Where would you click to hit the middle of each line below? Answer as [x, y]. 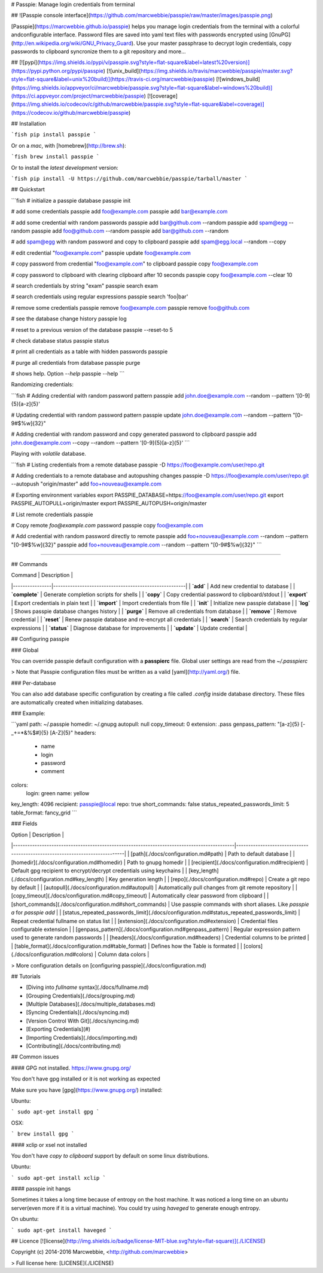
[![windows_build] [238, 79]
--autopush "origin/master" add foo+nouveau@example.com [86, 484]
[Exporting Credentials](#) [58, 1029]
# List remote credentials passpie [52, 514]
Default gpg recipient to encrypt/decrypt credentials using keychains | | [99, 871]
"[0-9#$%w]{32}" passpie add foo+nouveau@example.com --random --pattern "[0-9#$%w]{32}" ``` [137, 545]
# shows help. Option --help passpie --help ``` [68, 374]
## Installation [28, 124]
